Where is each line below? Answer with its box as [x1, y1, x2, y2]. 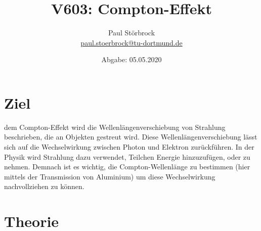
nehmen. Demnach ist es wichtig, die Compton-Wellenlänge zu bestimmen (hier [4, 161, 250, 172]
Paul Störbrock [108, 27, 155, 38]
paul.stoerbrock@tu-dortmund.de [80, 37, 183, 48]
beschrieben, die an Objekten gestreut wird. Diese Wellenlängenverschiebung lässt [4, 131, 257, 142]
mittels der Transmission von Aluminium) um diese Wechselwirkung [4, 171, 215, 181]
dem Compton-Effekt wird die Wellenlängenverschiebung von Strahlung [4, 121, 226, 132]
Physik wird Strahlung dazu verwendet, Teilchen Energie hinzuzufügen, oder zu [4, 151, 250, 162]
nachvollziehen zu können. [4, 181, 84, 192]
